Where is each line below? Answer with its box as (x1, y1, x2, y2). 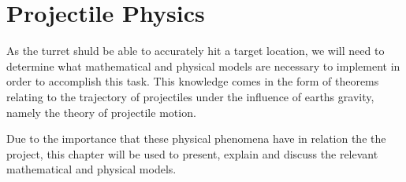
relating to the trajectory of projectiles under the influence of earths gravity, (6, 88, 374, 104)
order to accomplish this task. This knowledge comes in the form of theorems (6, 73, 379, 89)
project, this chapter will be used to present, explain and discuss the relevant (6, 145, 378, 162)
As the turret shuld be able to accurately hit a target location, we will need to (6, 42, 385, 59)
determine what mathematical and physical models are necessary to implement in (6, 57, 400, 74)
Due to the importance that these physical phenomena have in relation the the (6, 130, 386, 147)
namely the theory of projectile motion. (6, 104, 196, 120)
